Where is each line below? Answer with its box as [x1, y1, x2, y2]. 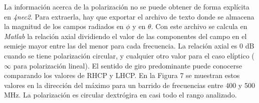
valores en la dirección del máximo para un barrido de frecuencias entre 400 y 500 [4, 79, 255, 90]
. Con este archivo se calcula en [151, 21, 247, 31]
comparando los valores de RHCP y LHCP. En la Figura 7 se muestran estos [4, 70, 240, 80]
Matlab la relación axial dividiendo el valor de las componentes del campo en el [4, 30, 247, 41]
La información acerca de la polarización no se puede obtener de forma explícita [4, 1, 249, 11]
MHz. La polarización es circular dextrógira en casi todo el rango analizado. [4, 89, 237, 100]
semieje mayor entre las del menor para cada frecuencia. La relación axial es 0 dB [4, 40, 254, 51]
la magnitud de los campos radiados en [4, 21, 124, 31]
